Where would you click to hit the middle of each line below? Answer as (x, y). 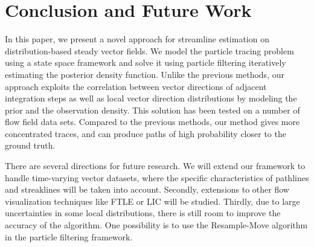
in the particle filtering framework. (69, 236)
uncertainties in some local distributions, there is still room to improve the (143, 213)
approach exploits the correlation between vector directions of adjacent (136, 86)
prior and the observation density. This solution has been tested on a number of (152, 110)
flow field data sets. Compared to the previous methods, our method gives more (152, 122)
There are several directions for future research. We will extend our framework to (155, 166)
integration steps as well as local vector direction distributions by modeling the (151, 98)
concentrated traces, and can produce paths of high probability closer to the (146, 133)
